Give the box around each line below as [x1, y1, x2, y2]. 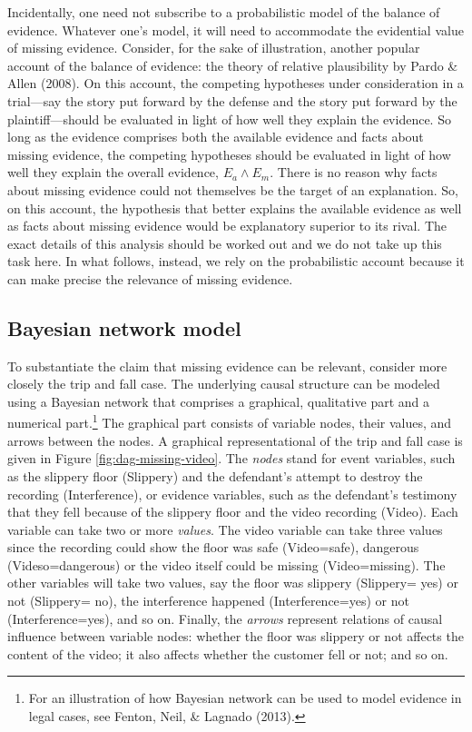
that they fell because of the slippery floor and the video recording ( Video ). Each [7, 502, 458, 521]
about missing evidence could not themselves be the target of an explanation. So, [7, 180, 458, 199]
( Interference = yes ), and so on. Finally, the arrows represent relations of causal [7, 608, 443, 628]
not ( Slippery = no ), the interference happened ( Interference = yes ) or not [7, 591, 409, 610]
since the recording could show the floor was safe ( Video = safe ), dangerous [7, 538, 419, 557]
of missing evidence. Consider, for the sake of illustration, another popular [7, 38, 420, 57]
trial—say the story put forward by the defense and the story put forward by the [7, 91, 457, 110]
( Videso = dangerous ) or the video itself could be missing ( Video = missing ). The [7, 555, 446, 574]
